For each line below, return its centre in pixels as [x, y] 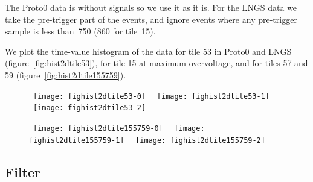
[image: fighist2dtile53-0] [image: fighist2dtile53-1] [151, 96]
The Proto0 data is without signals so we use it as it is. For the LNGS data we [151, 7]
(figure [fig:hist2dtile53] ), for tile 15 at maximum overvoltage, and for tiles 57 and [156, 63]
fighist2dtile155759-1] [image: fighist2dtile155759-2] [147, 140]
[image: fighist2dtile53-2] [90, 108]
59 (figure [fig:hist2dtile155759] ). [66, 74]
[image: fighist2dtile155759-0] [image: [119, 128]
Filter [23, 171]
